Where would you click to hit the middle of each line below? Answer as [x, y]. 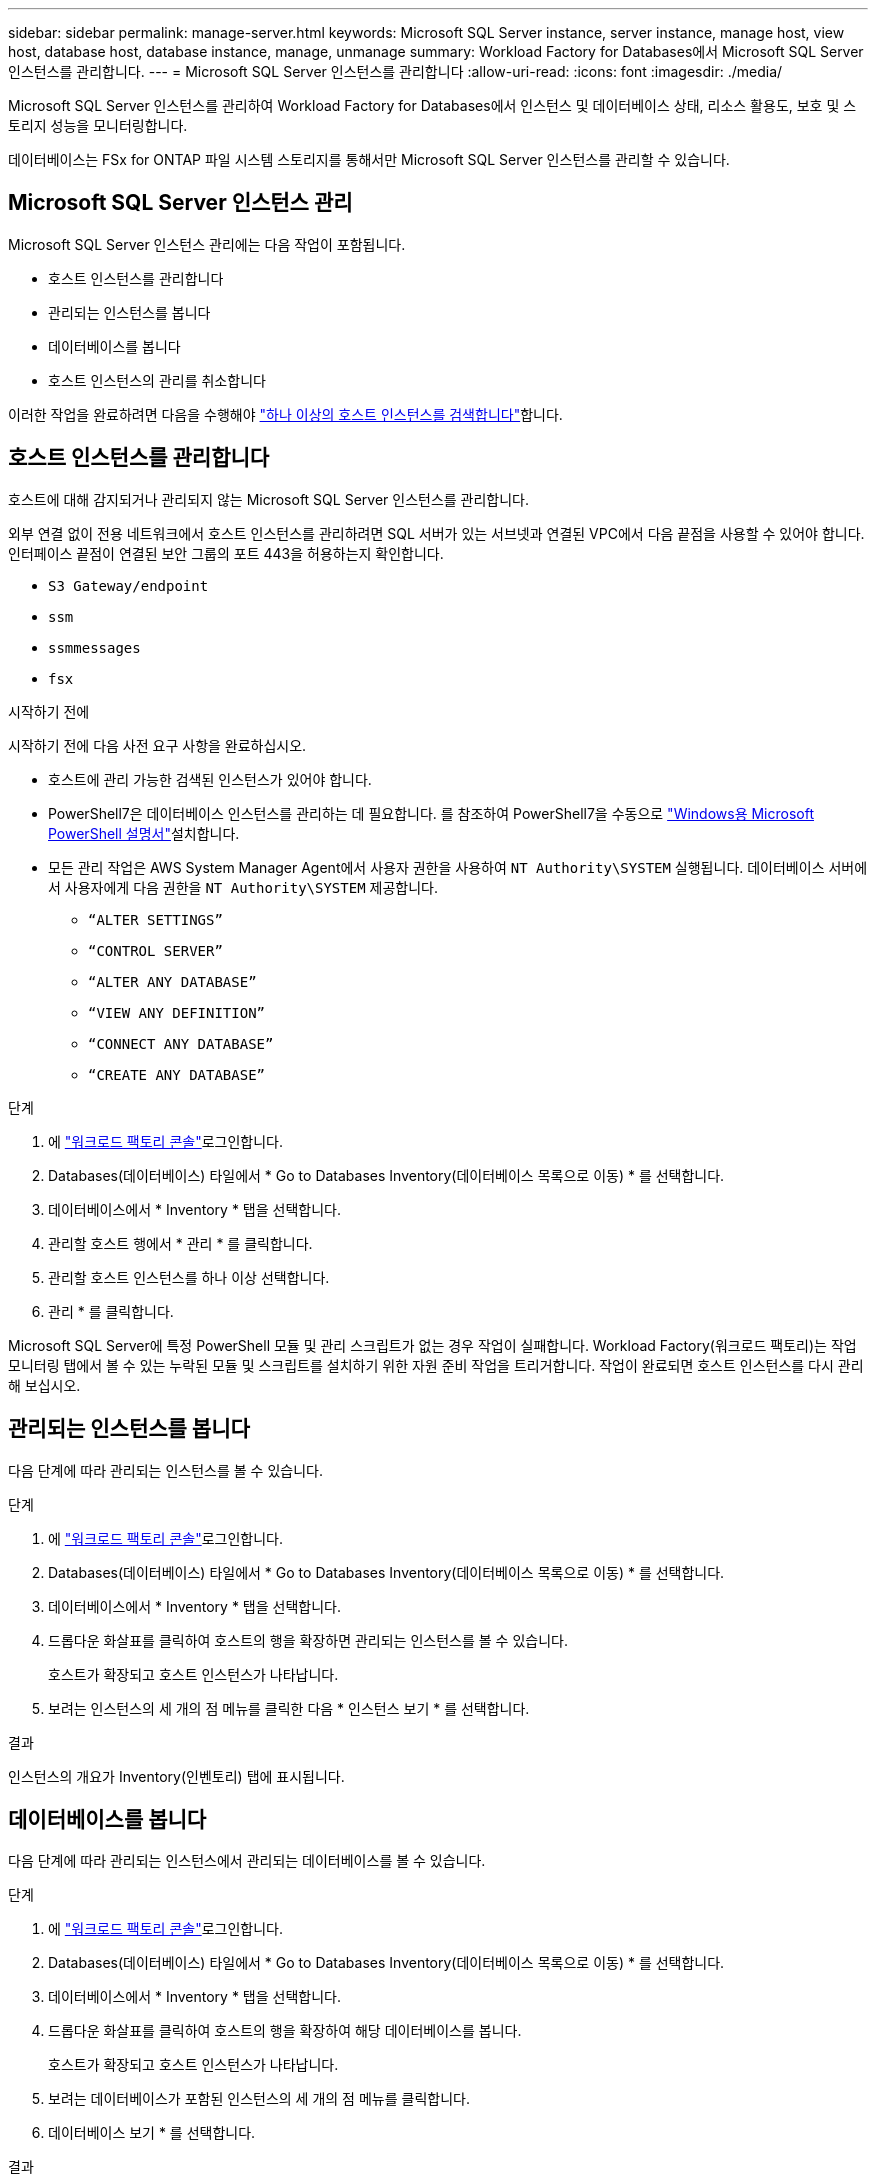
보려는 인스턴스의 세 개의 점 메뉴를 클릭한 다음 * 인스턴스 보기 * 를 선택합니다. [289, 1708]
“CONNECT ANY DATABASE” [181, 1043]
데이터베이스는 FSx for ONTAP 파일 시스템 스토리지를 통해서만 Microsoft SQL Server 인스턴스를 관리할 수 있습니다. [369, 159]
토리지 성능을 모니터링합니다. [98, 125]
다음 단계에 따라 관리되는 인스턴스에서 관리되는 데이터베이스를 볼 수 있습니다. [247, 1861]
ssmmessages [94, 647]
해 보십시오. [44, 1385]
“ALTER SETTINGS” [155, 919]
